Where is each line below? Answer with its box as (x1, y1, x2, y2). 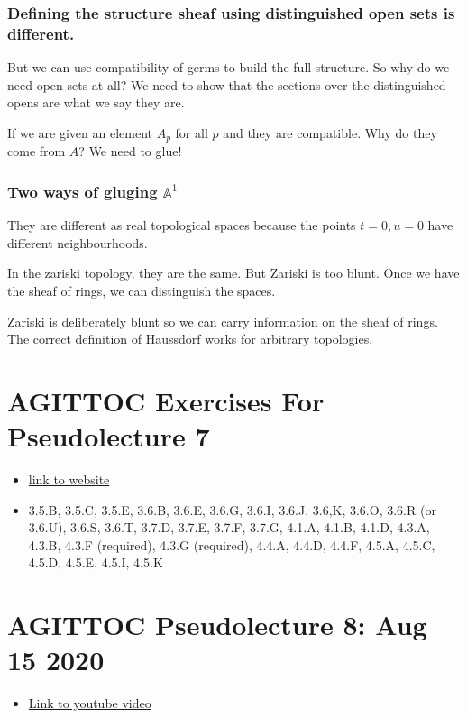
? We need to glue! (78, 142, 182, 161)
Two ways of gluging (7, 179, 158, 202)
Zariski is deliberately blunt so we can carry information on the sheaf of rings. (7, 311, 438, 330)
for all (175, 123, 208, 142)
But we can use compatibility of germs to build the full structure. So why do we (7, 58, 450, 77)
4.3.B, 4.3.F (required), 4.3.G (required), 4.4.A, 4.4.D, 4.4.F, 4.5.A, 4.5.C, (28, 535, 435, 554)
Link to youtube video (28, 694, 151, 713)
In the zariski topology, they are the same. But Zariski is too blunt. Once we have (7, 263, 460, 282)
